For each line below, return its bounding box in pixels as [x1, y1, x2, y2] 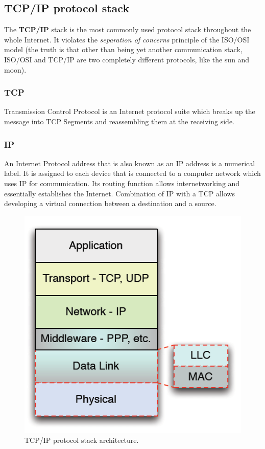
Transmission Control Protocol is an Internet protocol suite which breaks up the [4, 106, 255, 117]
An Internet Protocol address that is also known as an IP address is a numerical [4, 158, 255, 168]
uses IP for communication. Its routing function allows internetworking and [4, 177, 240, 188]
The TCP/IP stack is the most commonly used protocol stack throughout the [4, 24, 251, 35]
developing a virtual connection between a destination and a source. [4, 198, 216, 209]
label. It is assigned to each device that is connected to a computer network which [4, 168, 261, 178]
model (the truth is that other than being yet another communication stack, [4, 44, 243, 55]
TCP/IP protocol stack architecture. [25, 435, 139, 445]
